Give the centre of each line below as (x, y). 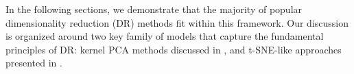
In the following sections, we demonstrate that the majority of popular (154, 9)
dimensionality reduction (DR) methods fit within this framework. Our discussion (177, 22)
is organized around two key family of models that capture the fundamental (165, 36)
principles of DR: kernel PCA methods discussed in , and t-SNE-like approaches (174, 49)
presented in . (34, 63)
